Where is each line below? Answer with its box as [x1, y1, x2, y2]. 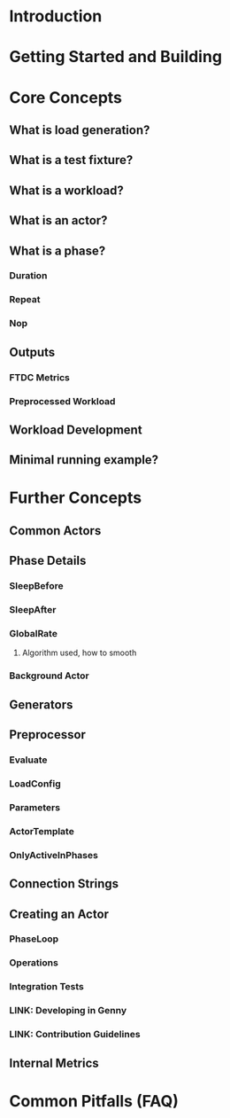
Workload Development [9, 422, 143, 437]
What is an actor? [9, 213, 108, 228]
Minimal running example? [9, 452, 159, 467]
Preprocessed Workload [9, 395, 116, 407]
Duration [9, 270, 48, 282]
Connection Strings [9, 876, 119, 892]
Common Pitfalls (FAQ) [9, 1091, 180, 1111]
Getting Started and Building [9, 47, 223, 67]
